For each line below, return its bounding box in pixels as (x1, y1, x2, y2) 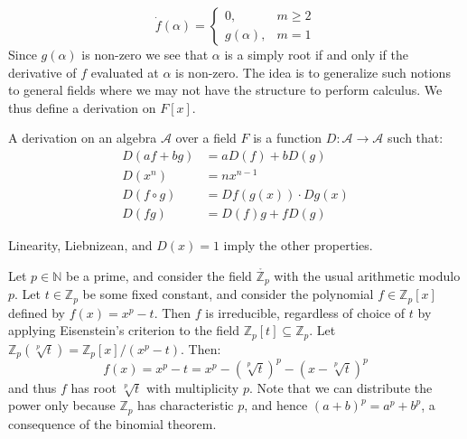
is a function (253, 128, 322, 147)
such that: (388, 128, 444, 147)
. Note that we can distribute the (248, 378, 433, 397)
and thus (8, 378, 57, 397)
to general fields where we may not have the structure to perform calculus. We (8, 80, 443, 99)
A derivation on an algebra (8, 128, 157, 147)
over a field (175, 128, 237, 147)
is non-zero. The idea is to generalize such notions (175, 62, 451, 81)
